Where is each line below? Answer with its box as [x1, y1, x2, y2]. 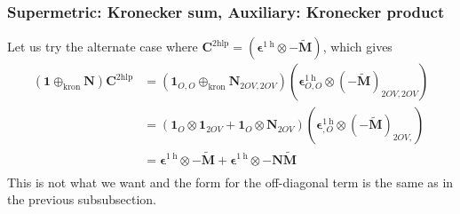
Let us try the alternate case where [7, 37, 198, 56]
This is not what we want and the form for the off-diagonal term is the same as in [7, 172, 454, 191]
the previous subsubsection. [7, 190, 156, 209]
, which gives [322, 37, 393, 56]
